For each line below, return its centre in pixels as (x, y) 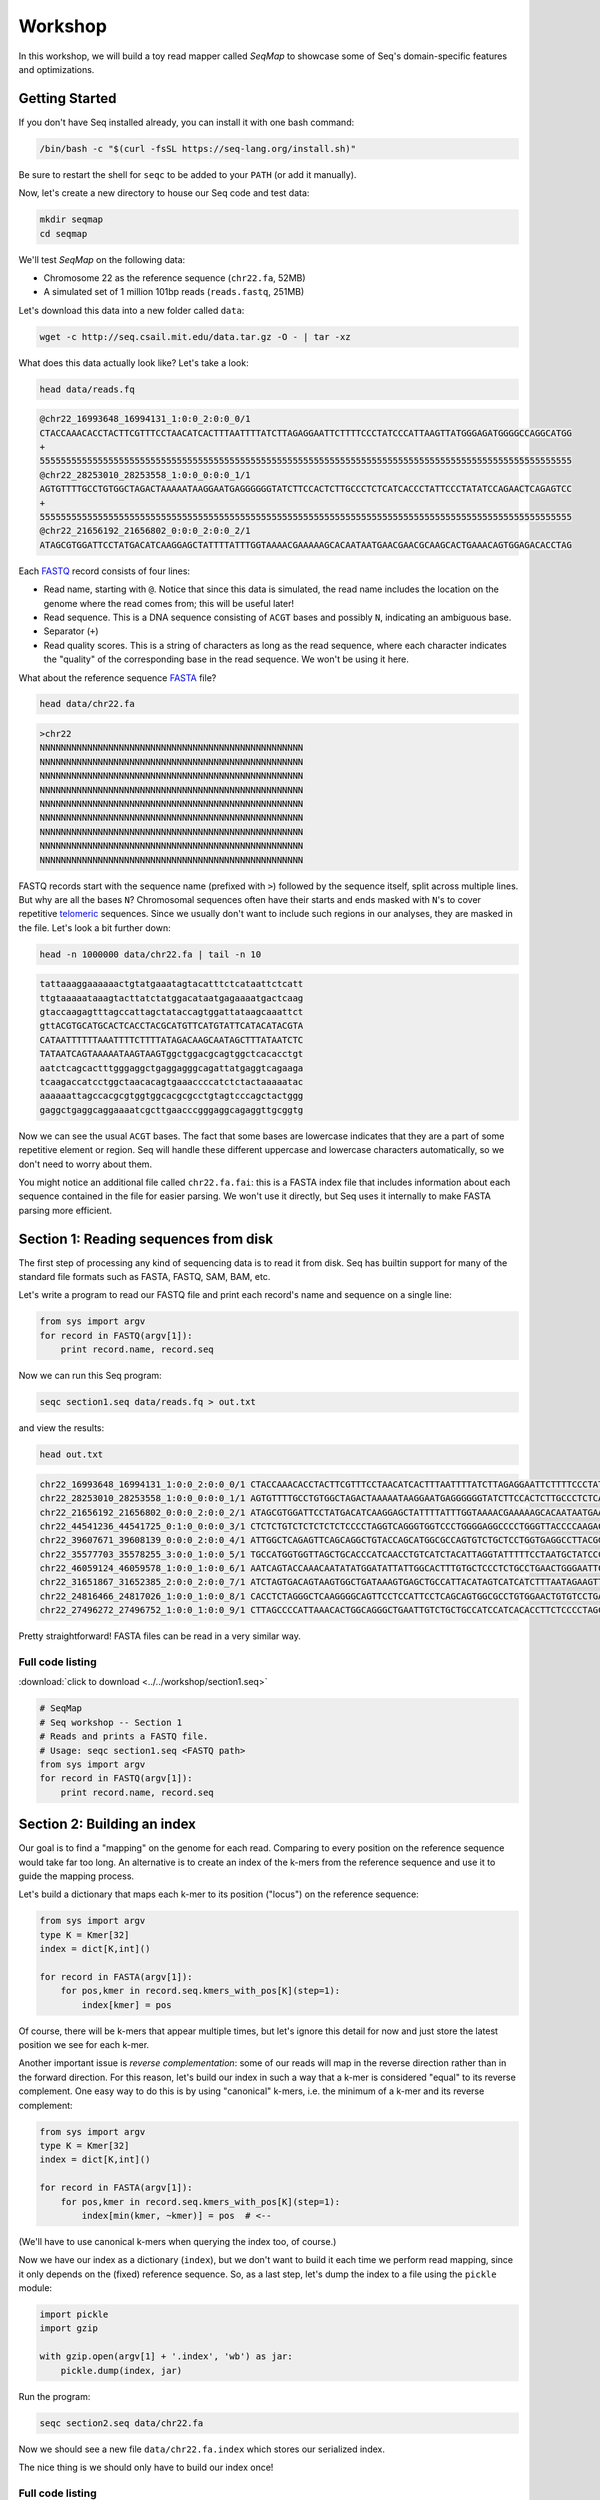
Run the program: (54, 2396)
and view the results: (61, 1428)
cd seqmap (63, 233)
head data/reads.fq (87, 389)
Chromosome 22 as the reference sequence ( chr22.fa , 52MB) (174, 277)
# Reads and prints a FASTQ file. (124, 1736)
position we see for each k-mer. (84, 2045)
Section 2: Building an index (107, 1824)
